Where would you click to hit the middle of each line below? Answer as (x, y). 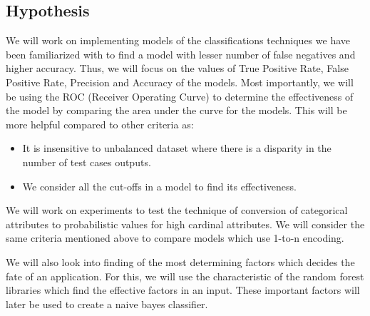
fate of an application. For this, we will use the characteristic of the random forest (185, 276)
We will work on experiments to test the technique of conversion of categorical (177, 210)
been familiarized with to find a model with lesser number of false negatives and (181, 54)
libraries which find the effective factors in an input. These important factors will (183, 290)
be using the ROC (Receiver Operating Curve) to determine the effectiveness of (180, 96)
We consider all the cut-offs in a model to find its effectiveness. (159, 186)
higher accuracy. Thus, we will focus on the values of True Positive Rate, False (177, 68)
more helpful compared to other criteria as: (100, 124)
